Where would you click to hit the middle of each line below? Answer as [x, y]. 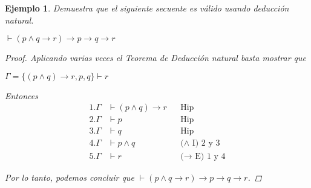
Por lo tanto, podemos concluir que [70, 177]
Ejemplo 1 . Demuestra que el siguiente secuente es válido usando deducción [147, 8]
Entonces [21, 95]
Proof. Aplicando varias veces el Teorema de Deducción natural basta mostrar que [156, 58]
